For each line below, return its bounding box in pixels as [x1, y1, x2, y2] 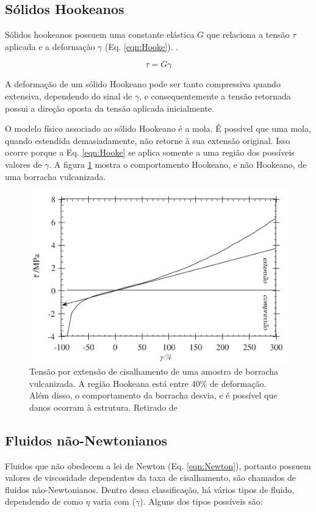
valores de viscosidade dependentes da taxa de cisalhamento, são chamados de [5, 471, 296, 484]
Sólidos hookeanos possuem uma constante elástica [5, 28, 195, 41]
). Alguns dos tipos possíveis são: [140, 495, 263, 508]
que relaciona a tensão [206, 28, 290, 41]
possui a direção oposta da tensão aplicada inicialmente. [5, 101, 214, 114]
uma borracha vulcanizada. [5, 170, 106, 182]
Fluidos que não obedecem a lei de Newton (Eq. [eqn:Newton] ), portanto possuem [5, 459, 311, 472]
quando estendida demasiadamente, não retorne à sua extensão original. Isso [5, 134, 290, 146]
